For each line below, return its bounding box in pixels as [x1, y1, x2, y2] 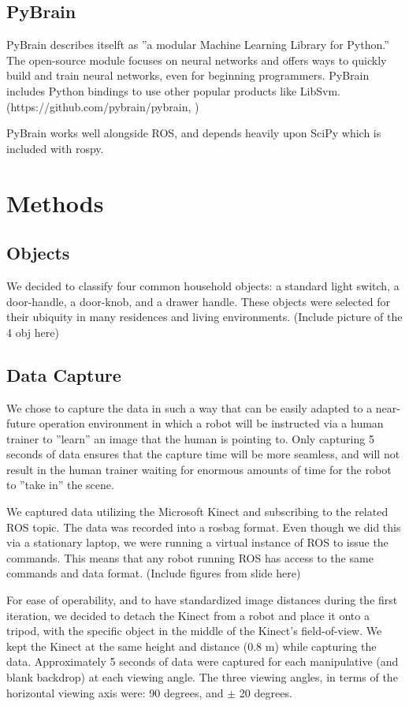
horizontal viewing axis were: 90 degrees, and [6, 684, 224, 700]
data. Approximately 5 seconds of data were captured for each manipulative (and [6, 653, 399, 670]
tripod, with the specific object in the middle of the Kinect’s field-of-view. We [6, 622, 382, 639]
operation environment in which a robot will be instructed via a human [39, 415, 384, 431]
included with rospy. [6, 140, 104, 156]
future [6, 415, 36, 431]
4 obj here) [6, 323, 59, 340]
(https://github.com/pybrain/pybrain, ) [6, 98, 199, 114]
